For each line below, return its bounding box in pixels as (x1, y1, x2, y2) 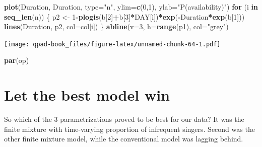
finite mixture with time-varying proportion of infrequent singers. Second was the (4, 123, 255, 134)
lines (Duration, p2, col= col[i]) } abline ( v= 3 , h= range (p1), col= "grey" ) (4, 21, 229, 32)
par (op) (4, 55, 29, 65)
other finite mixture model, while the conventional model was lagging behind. (4, 133, 243, 144)
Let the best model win (4, 85, 170, 105)
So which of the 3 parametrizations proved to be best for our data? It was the (4, 114, 244, 124)
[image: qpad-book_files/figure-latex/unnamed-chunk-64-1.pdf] (4, 40, 221, 48)
